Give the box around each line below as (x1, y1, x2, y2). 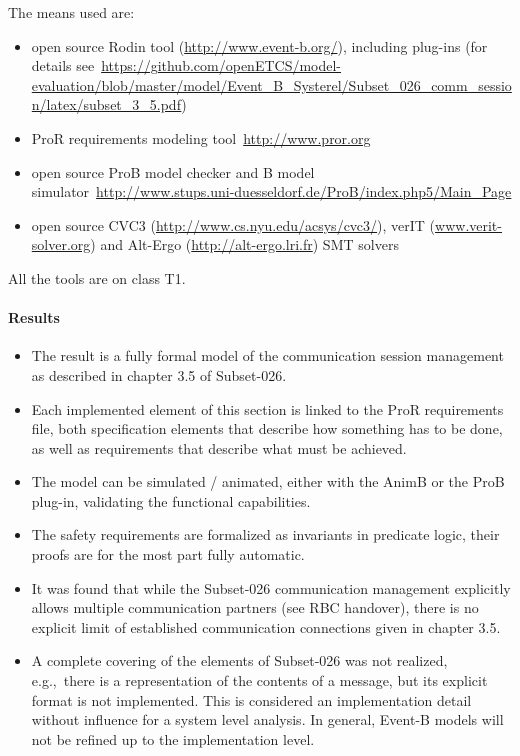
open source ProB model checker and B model (31, 161, 315, 182)
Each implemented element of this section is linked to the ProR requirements (31, 398, 504, 419)
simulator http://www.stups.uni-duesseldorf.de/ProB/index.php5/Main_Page (31, 181, 512, 202)
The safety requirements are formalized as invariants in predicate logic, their (31, 524, 500, 545)
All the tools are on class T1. (8, 267, 186, 288)
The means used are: (8, 2, 135, 22)
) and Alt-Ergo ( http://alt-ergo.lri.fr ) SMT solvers (90, 234, 399, 255)
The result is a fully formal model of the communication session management (31, 345, 504, 366)
